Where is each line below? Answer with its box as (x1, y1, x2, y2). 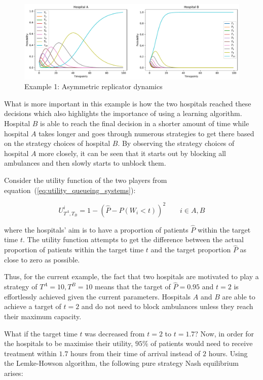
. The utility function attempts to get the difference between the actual (22, 234, 244, 245)
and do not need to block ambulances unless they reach (81, 301, 253, 312)
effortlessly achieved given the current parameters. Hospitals (4, 291, 191, 301)
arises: (4, 368, 23, 378)
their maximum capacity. (4, 311, 82, 322)
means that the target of (95, 281, 171, 292)
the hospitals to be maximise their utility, (4, 338, 133, 349)
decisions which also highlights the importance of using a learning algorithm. (4, 108, 242, 119)
